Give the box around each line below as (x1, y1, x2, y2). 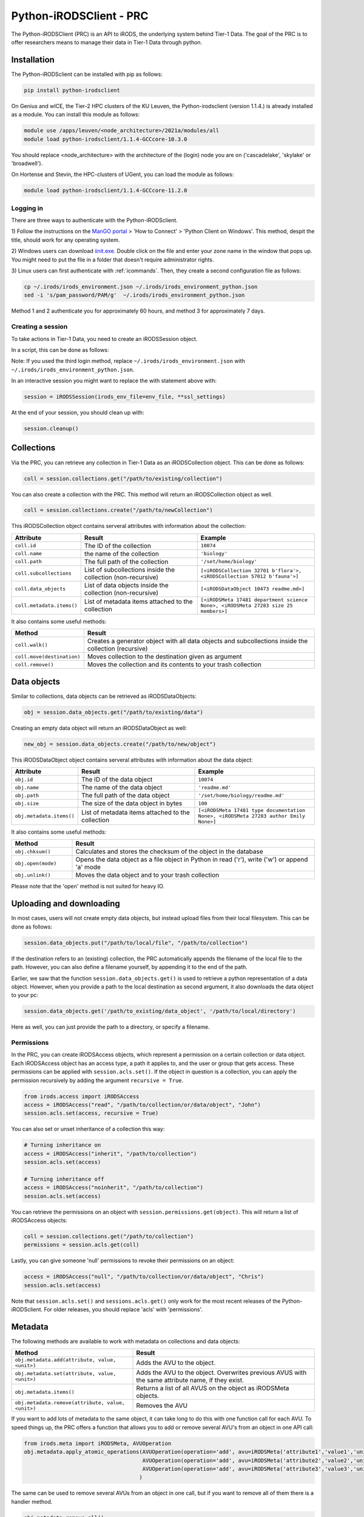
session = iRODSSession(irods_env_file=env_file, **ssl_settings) (24, 393, 226, 400)
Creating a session (11, 322, 68, 331)
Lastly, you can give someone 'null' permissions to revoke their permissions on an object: (11, 1257, 235, 1265)
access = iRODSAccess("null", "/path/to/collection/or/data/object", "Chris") (24, 1273, 264, 1280)
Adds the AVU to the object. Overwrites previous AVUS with (136, 1368, 307, 1377)
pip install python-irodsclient (24, 87, 121, 93)
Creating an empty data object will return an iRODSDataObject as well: (11, 724, 187, 731)
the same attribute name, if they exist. (136, 1376, 244, 1385)
